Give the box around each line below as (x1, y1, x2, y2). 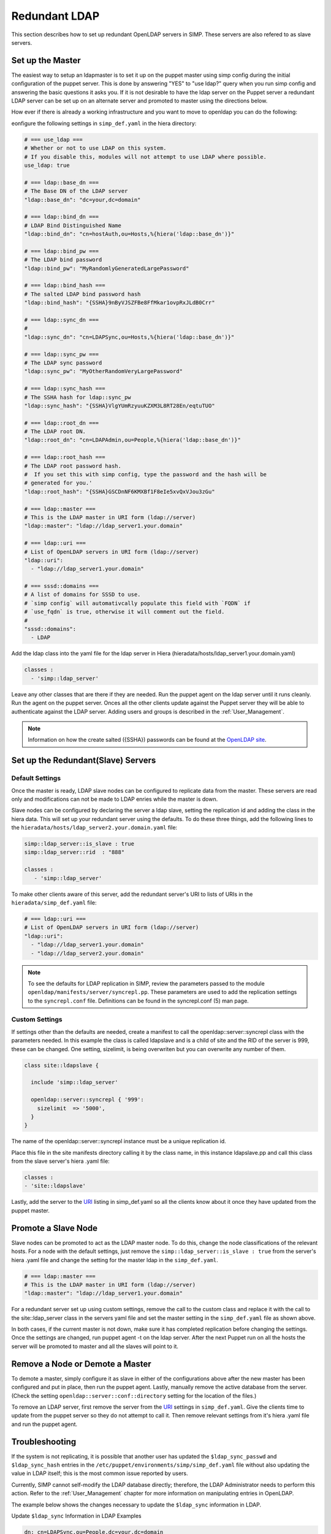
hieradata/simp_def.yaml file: (11, 899, 97, 906)
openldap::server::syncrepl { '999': (31, 1096, 144, 1103)
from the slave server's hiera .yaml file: (11, 1157, 110, 1165)
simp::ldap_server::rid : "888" (24, 849, 125, 856)
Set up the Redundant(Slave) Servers (11, 755, 156, 766)
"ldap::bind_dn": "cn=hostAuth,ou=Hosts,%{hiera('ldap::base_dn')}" (24, 231, 235, 237)
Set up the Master (11, 55, 81, 66)
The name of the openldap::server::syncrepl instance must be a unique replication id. (11, 1138, 226, 1145)
